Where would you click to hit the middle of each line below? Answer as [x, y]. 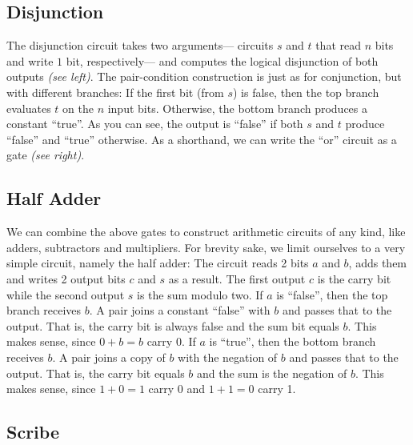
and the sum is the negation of [272, 373]
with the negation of [228, 357]
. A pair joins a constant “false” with [180, 310]
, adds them [378, 263]
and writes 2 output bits [66, 278]
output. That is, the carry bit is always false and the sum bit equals [173, 325]
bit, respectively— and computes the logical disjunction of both [222, 60]
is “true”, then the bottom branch [293, 341]
